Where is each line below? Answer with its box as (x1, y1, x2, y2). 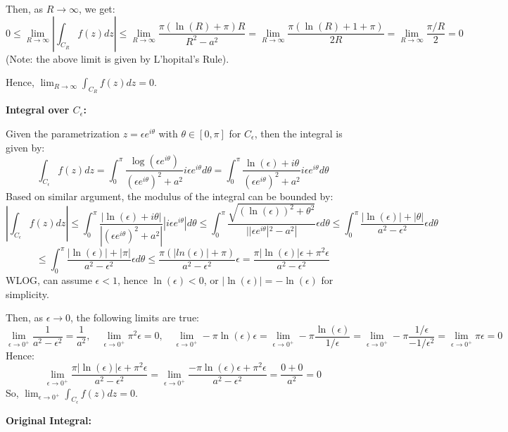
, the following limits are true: (70, 310, 199, 325)
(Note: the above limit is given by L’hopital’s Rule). (6, 51, 229, 66)
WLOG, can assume (6, 272, 92, 287)
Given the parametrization (6, 125, 120, 140)
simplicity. (6, 286, 49, 301)
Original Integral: (6, 412, 91, 427)
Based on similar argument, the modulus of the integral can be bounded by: (6, 188, 334, 203)
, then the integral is (254, 125, 343, 140)
